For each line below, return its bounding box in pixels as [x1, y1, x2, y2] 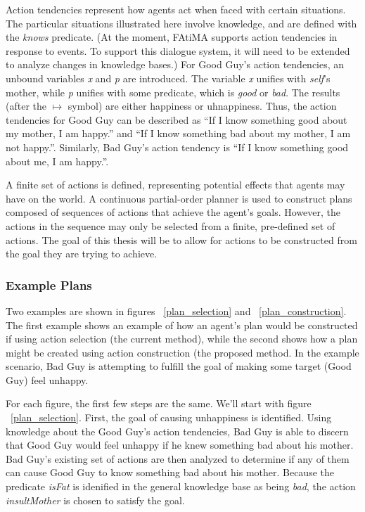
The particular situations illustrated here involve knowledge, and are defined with [6, 15, 357, 30]
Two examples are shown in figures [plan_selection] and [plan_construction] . [6, 303, 347, 318]
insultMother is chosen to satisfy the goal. [6, 492, 185, 507]
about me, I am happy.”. [6, 153, 109, 168]
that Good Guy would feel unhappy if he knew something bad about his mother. [6, 437, 354, 452]
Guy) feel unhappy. [6, 372, 89, 387]
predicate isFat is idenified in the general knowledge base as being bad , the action [6, 479, 356, 494]
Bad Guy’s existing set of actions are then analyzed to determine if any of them [6, 451, 350, 466]
